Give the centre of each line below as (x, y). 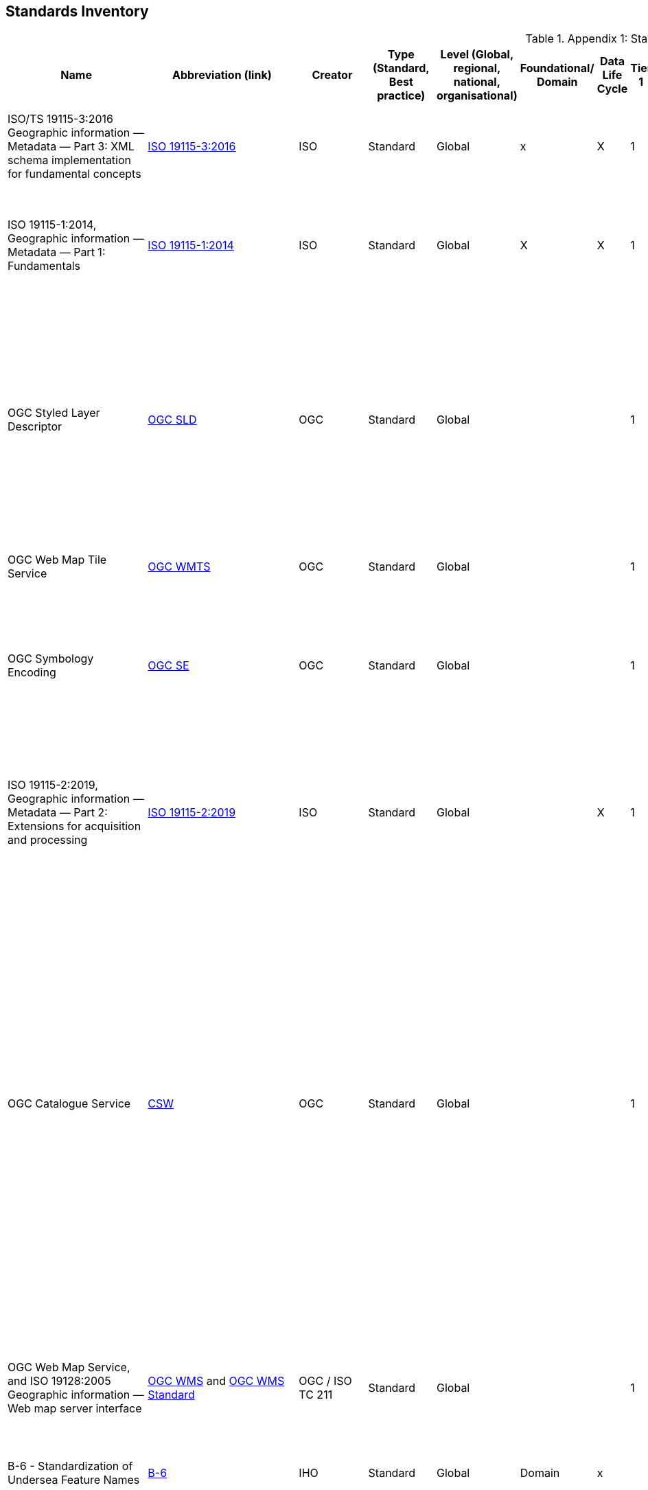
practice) (401, 96)
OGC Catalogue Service (69, 1104)
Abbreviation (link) (222, 75)
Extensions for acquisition (74, 826)
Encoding (32, 673)
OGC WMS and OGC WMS (216, 1381)
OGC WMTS (179, 567)
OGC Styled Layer (54, 413)
